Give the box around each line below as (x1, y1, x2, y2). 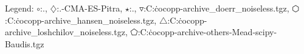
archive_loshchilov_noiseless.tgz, (5, 25, 128, 38)
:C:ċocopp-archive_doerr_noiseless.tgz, (143, 2, 289, 14)
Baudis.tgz (5, 37, 44, 50)
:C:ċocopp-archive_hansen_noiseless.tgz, (5, 13, 157, 26)
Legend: (5, 2, 34, 14)
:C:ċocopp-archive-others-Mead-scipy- (137, 25, 277, 38)
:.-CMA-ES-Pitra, (57, 2, 123, 14)
